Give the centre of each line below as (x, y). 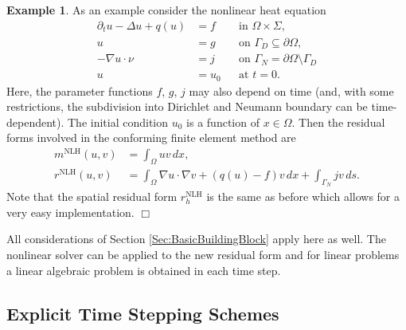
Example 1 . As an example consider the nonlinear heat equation (166, 10)
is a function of (223, 122)
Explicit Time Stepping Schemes (143, 313)
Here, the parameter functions (80, 90)
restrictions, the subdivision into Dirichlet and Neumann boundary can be (187, 106)
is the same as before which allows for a (303, 196)
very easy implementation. (70, 212)
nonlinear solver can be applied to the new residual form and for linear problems (203, 254)
